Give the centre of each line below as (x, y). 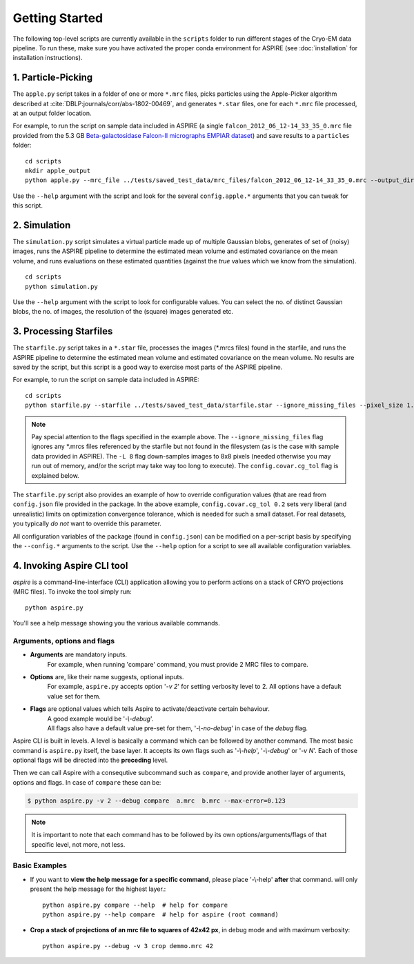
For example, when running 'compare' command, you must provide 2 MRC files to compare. (178, 664)
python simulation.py (61, 287)
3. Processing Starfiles (63, 331)
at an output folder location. (52, 113)
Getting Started (58, 18)
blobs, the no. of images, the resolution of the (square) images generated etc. (123, 312)
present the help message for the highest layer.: (98, 889)
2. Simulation (42, 225)
